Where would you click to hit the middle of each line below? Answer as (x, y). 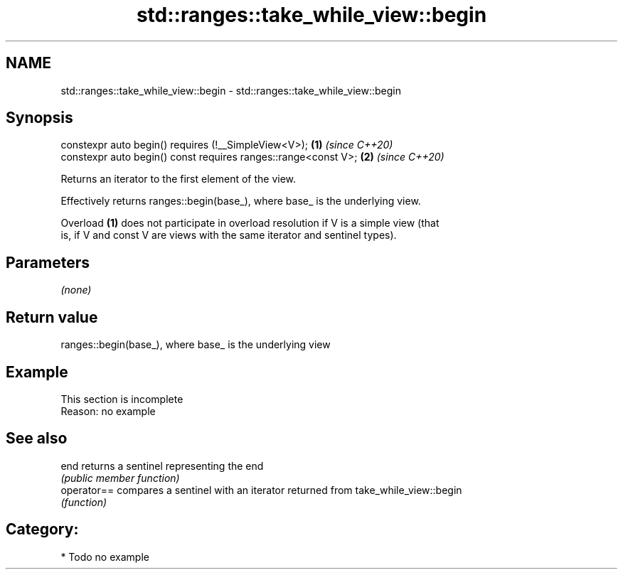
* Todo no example (105, 557)
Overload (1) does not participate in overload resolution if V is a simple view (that (250, 223)
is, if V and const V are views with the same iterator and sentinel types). (229, 235)
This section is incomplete (122, 399)
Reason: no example (108, 411)
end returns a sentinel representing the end (162, 466)
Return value (52, 317)
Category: (42, 530)
